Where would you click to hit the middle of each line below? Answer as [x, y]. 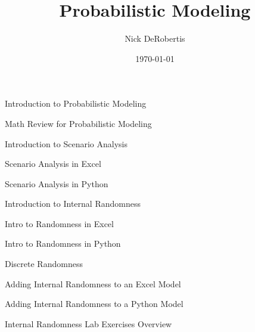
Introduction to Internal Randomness [73, 204]
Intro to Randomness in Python [63, 243]
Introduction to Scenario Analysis [66, 143]
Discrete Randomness [44, 264]
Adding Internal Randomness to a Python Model [94, 304]
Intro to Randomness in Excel [59, 223]
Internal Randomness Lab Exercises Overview [88, 323]
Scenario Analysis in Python [57, 183]
